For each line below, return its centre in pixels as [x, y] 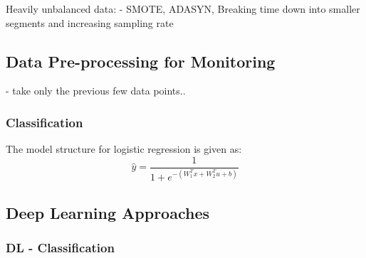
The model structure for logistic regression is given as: [124, 149]
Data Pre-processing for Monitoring [141, 61]
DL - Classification [60, 247]
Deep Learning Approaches [108, 212]
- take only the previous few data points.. [96, 91]
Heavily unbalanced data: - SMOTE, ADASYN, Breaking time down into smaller [183, 9]
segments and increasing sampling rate [90, 22]
